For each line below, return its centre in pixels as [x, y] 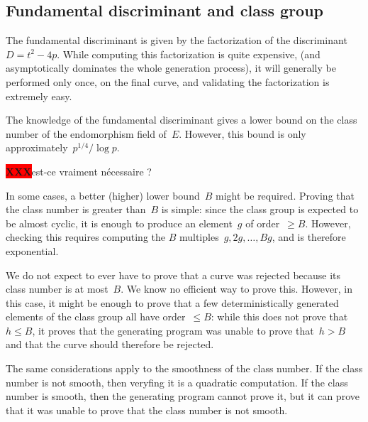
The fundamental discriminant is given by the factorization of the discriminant [177, 40]
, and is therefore [309, 237]
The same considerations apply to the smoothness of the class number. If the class [184, 368]
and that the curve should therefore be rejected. [110, 344]
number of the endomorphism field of [86, 133]
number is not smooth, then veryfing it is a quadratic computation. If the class [177, 382]
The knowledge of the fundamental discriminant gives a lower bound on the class [182, 120]
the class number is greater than [76, 209]
